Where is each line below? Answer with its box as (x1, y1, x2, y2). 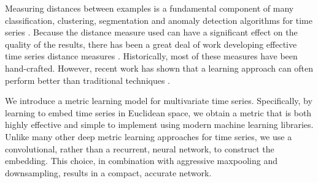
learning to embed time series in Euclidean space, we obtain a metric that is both (5, 106, 312, 119)
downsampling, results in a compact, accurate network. (5, 166, 212, 179)
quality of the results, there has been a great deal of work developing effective (5, 37, 297, 50)
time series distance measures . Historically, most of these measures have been (5, 50, 298, 62)
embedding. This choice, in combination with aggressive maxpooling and (5, 154, 278, 167)
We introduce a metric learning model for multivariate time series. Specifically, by (5, 94, 312, 107)
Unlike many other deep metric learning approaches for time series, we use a (5, 130, 292, 143)
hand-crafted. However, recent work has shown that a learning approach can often (5, 61, 314, 74)
